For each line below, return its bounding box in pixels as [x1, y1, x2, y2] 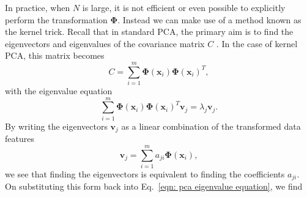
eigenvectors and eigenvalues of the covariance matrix [5, 37, 205, 50]
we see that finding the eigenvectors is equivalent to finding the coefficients [5, 167, 285, 180]
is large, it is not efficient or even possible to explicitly [82, 1, 286, 13]
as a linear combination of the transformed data [121, 119, 301, 132]
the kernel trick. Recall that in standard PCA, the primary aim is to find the [5, 25, 294, 38]
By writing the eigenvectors [5, 119, 108, 132]
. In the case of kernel [216, 37, 298, 50]
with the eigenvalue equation [5, 84, 113, 97]
